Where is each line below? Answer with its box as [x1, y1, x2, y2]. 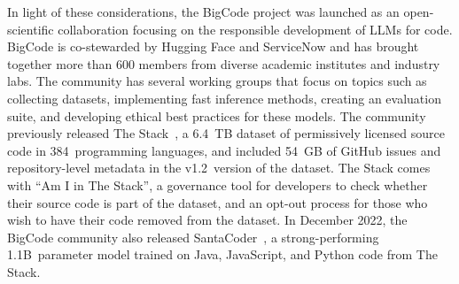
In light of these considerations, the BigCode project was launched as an [7, 3, 400, 20]
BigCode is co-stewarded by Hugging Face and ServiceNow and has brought [7, 37, 419, 56]
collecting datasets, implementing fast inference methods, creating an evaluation [7, 88, 441, 107]
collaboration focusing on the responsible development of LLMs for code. [58, 19, 453, 38]
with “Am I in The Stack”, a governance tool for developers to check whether [7, 175, 428, 194]
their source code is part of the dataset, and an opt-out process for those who [7, 193, 428, 211]
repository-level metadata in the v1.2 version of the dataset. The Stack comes [7, 158, 431, 177]
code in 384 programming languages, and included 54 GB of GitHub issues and [7, 141, 441, 159]
